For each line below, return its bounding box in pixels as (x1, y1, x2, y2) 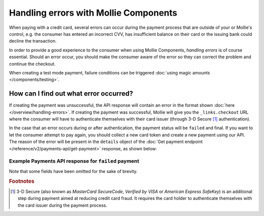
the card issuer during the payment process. (18, 202, 108, 208)
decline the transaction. (9, 38, 57, 44)
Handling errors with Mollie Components (9, 7, 177, 18)
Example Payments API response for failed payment (9, 158, 139, 165)
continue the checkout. (9, 61, 56, 67)
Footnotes (9, 178, 35, 185)
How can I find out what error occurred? (9, 90, 133, 98)
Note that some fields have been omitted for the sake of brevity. (9, 168, 138, 174)
